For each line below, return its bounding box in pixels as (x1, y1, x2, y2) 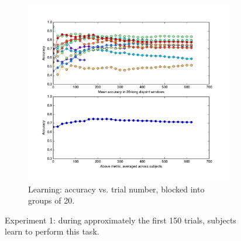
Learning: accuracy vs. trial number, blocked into (28, 183, 205, 195)
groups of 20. (28, 194, 75, 206)
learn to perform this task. (5, 225, 99, 237)
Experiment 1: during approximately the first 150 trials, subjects (5, 214, 236, 226)
